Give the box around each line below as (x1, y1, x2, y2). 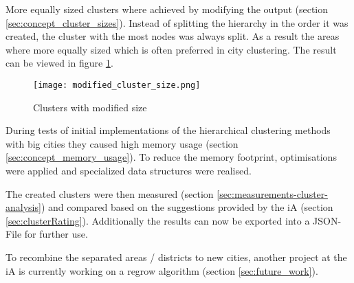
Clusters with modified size (33, 100, 147, 114)
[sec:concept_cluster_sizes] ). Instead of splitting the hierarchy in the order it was (5, 15, 349, 30)
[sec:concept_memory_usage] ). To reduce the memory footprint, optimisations (5, 150, 337, 164)
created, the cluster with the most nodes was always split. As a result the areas (5, 29, 340, 43)
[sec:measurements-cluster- (217, 186, 328, 201)
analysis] (5, 200, 41, 214)
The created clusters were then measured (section (5, 186, 214, 201)
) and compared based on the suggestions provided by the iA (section (41, 200, 333, 214)
